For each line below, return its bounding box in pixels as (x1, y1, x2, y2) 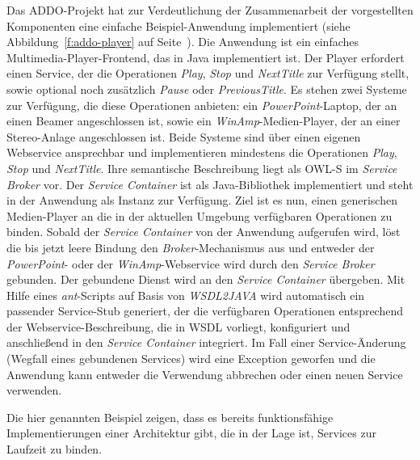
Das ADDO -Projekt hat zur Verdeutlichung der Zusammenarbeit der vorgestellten (6, 2, 414, 18)
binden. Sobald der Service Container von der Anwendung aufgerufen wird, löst (6, 223, 401, 240)
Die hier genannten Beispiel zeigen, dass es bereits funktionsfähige (6, 408, 334, 425)
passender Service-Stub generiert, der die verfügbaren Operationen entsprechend (6, 302, 404, 319)
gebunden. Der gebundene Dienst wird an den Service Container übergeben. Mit (6, 271, 405, 288)
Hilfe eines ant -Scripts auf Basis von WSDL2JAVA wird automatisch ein (6, 286, 365, 303)
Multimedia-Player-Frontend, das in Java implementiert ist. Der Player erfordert (6, 49, 405, 65)
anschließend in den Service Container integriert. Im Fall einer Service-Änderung (6, 334, 406, 351)
